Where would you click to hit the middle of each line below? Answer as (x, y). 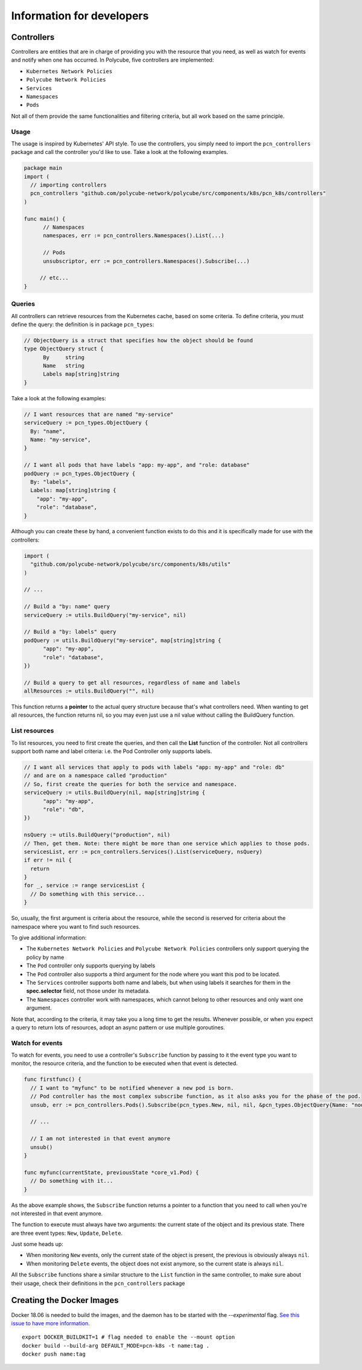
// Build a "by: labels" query (70, 632)
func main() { (45, 219)
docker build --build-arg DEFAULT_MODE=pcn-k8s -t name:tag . (116, 1346)
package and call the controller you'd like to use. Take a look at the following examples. (120, 152)
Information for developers (80, 16)
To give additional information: (49, 938)
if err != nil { (48, 860)
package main (43, 168)
